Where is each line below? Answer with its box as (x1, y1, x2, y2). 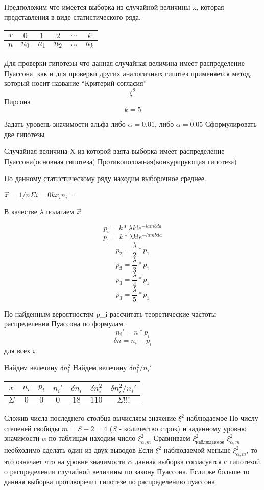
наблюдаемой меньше (163, 444, 231, 455)
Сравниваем (153, 433, 190, 443)
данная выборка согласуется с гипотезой (135, 456, 260, 466)
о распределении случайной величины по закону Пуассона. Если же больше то (4, 466, 250, 477)
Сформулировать (205, 119, 257, 129)
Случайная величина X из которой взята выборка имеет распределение (4, 146, 225, 157)
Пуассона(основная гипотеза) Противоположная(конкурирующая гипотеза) (4, 155, 237, 166)
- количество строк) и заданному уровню (119, 422, 247, 433)
